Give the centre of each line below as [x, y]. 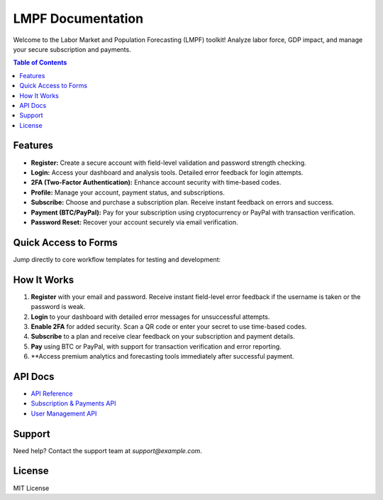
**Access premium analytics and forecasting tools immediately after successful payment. [162, 357]
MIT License [31, 488]
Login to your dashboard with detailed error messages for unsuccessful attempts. [150, 317]
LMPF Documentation [78, 18]
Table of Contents [40, 62]
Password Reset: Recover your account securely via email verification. [134, 222]
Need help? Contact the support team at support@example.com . [107, 450]
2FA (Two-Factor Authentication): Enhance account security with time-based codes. [156, 183]
